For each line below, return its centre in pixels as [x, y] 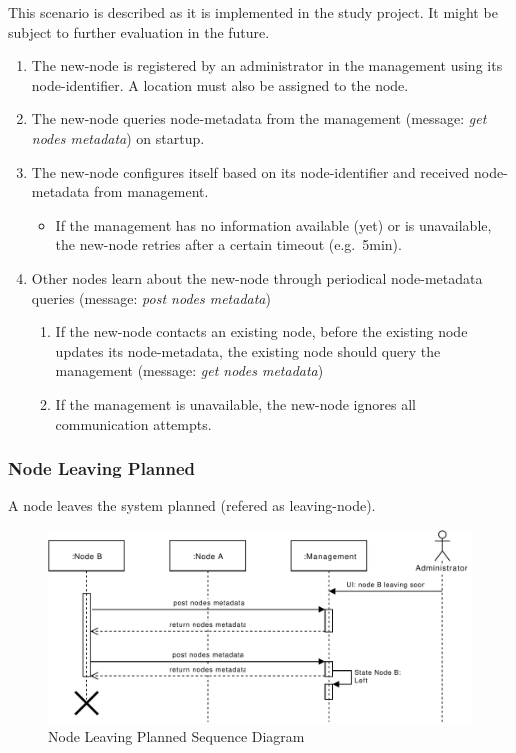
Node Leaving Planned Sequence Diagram [176, 736]
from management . [151, 191]
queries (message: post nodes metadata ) [151, 297]
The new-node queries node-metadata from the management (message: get [259, 118]
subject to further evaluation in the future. [139, 31]
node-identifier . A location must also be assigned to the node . [220, 84]
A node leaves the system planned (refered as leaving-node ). [192, 505]
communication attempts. [133, 423]
